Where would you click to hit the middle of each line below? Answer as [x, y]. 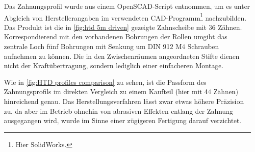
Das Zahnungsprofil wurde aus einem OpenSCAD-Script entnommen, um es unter [127, 6]
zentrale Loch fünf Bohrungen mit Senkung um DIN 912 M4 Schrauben [112, 46]
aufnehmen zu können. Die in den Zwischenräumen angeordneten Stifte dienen [122, 56]
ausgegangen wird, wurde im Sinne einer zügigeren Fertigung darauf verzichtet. [123, 120]
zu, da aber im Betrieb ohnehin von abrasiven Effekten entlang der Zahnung [119, 111]
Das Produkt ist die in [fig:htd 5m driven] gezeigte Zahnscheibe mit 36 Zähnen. [123, 27]
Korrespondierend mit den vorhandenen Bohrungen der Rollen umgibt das [116, 37]
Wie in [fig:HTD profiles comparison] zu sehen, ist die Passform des [105, 82]
